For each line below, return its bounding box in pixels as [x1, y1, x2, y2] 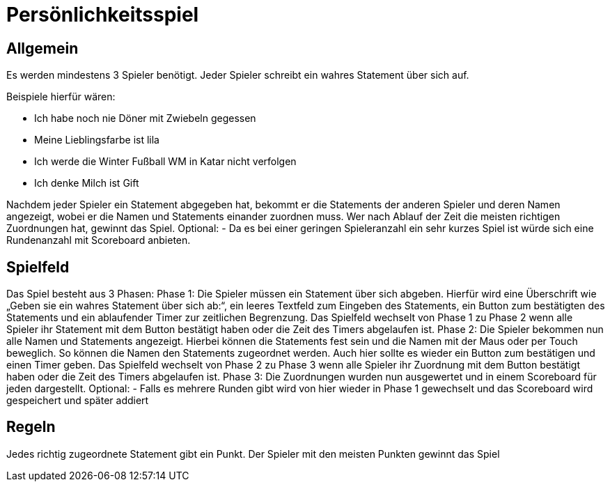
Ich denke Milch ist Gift [34, 177, 139, 190]
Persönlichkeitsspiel [6, 3, 199, 26]
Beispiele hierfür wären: [6, 91, 116, 103]
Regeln [6, 418, 56, 436]
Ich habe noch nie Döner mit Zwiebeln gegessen [34, 112, 256, 125]
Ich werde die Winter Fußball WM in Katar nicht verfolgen [34, 155, 297, 168]
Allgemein [6, 39, 79, 57]
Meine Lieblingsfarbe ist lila [34, 134, 159, 146]
